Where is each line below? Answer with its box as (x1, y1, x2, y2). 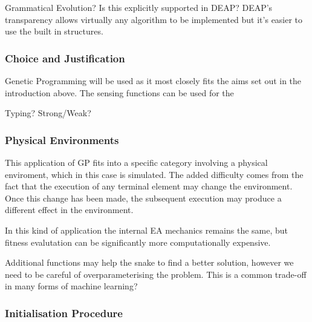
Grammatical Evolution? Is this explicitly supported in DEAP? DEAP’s (5, 1, 273, 13)
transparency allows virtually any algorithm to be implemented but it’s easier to (5, 13, 303, 25)
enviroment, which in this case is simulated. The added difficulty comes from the (5, 168, 304, 180)
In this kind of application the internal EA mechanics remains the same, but (5, 223, 288, 236)
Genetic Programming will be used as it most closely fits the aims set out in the (5, 74, 302, 87)
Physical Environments (5, 132, 119, 147)
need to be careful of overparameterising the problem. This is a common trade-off (5, 268, 307, 280)
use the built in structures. (5, 25, 103, 38)
